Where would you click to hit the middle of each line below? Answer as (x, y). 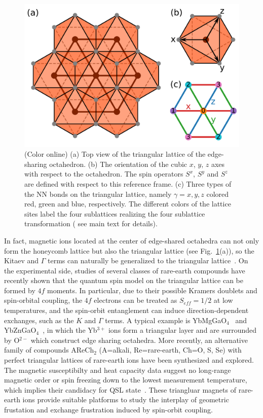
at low (223, 300)
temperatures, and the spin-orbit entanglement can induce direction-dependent (126, 310)
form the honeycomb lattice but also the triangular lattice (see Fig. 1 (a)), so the (129, 250)
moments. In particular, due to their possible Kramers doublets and (152, 290)
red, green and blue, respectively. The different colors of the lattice (128, 204)
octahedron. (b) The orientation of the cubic (118, 164)
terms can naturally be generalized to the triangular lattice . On (148, 260)
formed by (20, 290)
